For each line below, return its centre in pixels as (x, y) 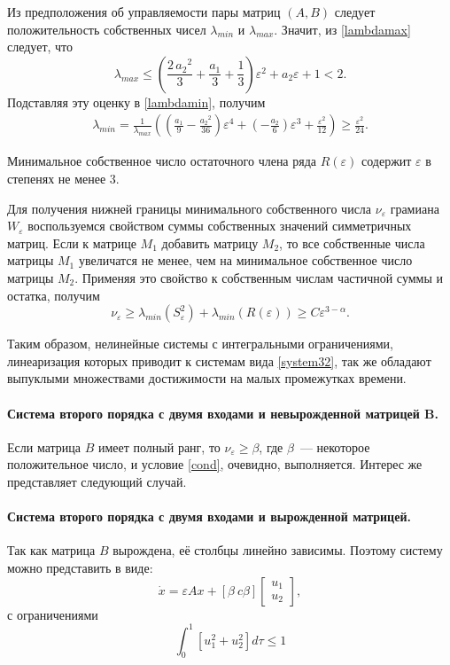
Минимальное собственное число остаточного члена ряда (162, 161)
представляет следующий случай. (97, 481)
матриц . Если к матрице (72, 243)
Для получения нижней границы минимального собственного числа (190, 208)
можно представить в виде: (80, 567)
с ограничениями (53, 614)
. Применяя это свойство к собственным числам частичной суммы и (259, 277)
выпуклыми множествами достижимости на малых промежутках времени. (207, 378)
